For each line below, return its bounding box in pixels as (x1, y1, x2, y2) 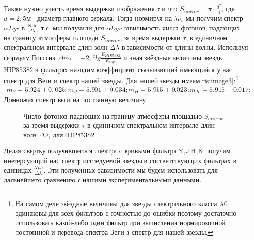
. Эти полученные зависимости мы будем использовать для (43, 165, 218, 175)
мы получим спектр (185, 13, 243, 23)
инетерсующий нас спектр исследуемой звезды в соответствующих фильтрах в (4, 155, 237, 165)
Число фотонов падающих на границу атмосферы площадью (23, 110, 202, 120)
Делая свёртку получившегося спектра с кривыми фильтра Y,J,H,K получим (4, 146, 231, 156)
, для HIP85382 (48, 129, 95, 139)
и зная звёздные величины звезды (124, 52, 223, 62)
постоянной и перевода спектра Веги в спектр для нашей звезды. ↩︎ (15, 226, 214, 237)
